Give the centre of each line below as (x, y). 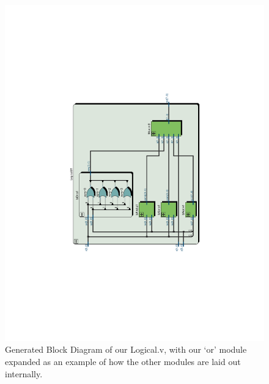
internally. (24, 373)
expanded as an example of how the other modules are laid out (123, 362)
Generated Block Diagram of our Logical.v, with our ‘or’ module (126, 349)
